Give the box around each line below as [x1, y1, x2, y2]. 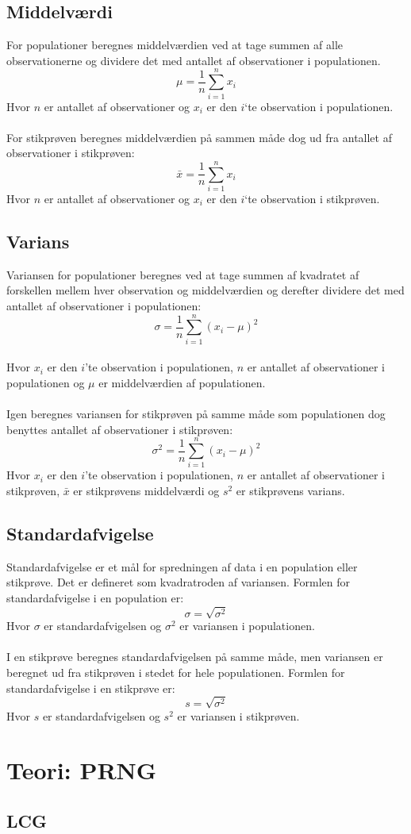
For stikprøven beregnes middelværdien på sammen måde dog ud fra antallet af [6, 129, 392, 145]
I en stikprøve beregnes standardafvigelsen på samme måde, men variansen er [6, 648, 383, 665]
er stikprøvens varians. [236, 482, 345, 498]
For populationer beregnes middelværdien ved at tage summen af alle [6, 37, 344, 53]
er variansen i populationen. [179, 617, 315, 634]
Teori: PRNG [6, 754, 157, 786]
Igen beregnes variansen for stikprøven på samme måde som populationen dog [6, 405, 386, 422]
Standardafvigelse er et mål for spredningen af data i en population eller [6, 558, 358, 575]
